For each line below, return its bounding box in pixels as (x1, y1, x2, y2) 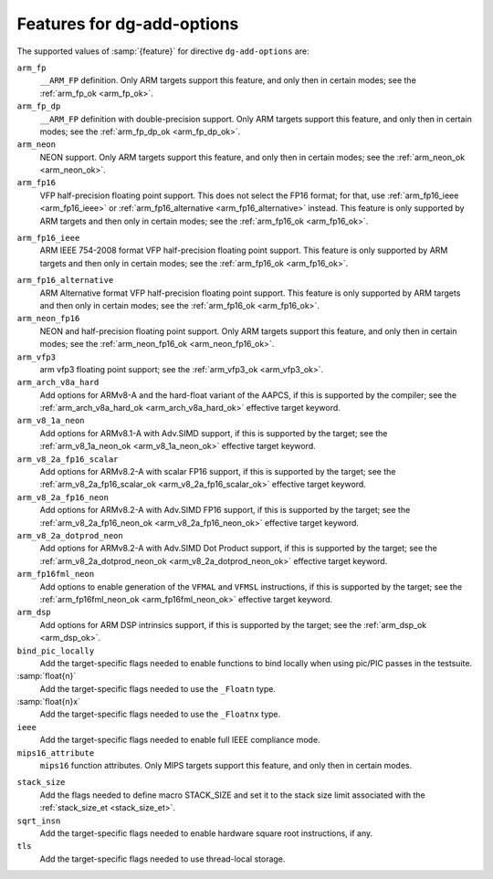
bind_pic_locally (16, 645, 95, 656)
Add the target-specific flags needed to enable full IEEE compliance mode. (39, 735, 320, 746)
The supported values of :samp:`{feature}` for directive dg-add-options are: (16, 46, 309, 57)
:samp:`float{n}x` (16, 696, 81, 707)
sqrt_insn (16, 815, 61, 826)
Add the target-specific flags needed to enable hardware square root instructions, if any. (39, 827, 373, 839)
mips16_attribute (16, 748, 95, 758)
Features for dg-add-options (16, 14, 239, 34)
